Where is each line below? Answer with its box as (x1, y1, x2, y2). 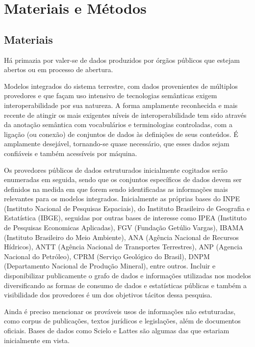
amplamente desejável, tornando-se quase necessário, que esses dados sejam (4, 138, 229, 149)
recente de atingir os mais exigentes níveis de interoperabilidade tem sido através (4, 109, 247, 120)
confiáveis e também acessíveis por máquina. (4, 148, 137, 158)
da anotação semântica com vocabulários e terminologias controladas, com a (4, 119, 232, 130)
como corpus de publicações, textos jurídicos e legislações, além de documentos (4, 316, 241, 326)
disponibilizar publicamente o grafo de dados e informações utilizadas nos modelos (4, 270, 251, 281)
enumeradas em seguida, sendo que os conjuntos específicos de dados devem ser (4, 174, 242, 185)
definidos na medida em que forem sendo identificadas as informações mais (4, 184, 228, 194)
